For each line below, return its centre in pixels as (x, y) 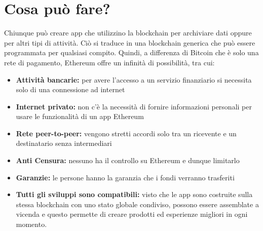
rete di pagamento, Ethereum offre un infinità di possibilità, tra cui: (109, 62)
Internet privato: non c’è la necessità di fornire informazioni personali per (134, 106)
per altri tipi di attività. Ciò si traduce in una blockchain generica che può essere (130, 42)
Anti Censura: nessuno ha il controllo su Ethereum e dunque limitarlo (128, 160)
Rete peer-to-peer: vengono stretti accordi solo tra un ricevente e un (126, 133)
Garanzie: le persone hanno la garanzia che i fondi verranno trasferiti (125, 177)
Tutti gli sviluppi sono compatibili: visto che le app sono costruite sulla (134, 194)
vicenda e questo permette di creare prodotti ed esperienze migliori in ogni (132, 214)
